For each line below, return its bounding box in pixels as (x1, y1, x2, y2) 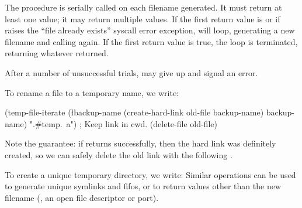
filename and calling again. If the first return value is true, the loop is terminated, (5, 35, 298, 47)
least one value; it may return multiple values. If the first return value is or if (5, 12, 280, 25)
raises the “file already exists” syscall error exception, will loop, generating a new (5, 24, 295, 36)
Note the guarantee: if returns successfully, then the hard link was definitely (5, 137, 276, 149)
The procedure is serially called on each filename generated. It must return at (5, 1, 282, 13)
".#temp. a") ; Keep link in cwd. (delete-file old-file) (29, 117, 217, 129)
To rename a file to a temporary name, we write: (5, 86, 179, 98)
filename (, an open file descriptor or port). (5, 191, 159, 203)
